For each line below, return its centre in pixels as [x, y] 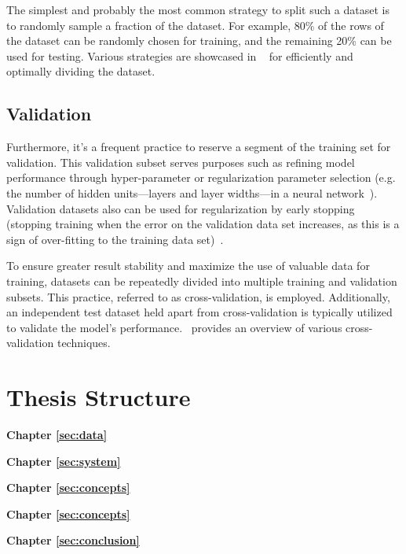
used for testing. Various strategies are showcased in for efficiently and [180, 55]
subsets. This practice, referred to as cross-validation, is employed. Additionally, [198, 296]
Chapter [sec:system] [64, 461]
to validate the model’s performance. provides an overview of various [174, 327]
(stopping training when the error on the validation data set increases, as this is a [203, 224]
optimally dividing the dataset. [81, 71]
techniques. [84, 343]
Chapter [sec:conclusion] [73, 540]
